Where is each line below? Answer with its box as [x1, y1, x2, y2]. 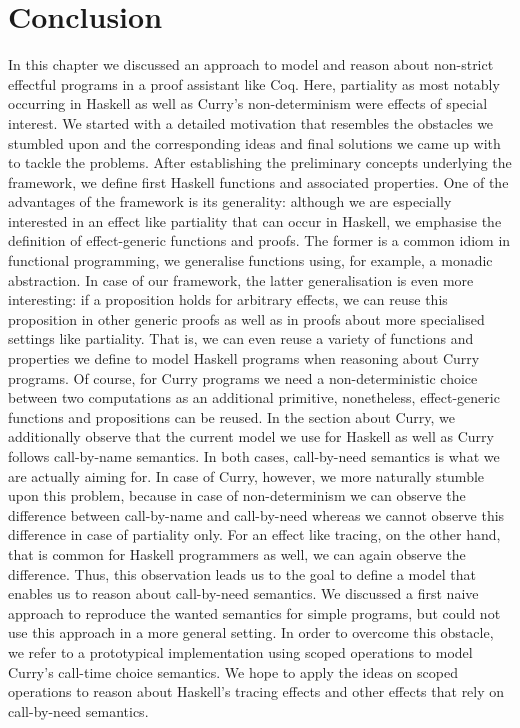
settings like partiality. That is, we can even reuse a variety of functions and [8, 328, 474, 349]
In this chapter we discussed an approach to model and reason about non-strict [8, 54, 494, 75]
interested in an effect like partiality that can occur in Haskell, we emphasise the [8, 210, 502, 231]
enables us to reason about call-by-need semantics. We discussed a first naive [8, 583, 479, 604]
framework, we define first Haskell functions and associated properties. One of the [8, 171, 509, 192]
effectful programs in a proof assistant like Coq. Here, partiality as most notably [8, 73, 500, 94]
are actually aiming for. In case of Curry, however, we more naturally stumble [8, 465, 485, 486]
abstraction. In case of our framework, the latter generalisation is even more [8, 269, 474, 290]
